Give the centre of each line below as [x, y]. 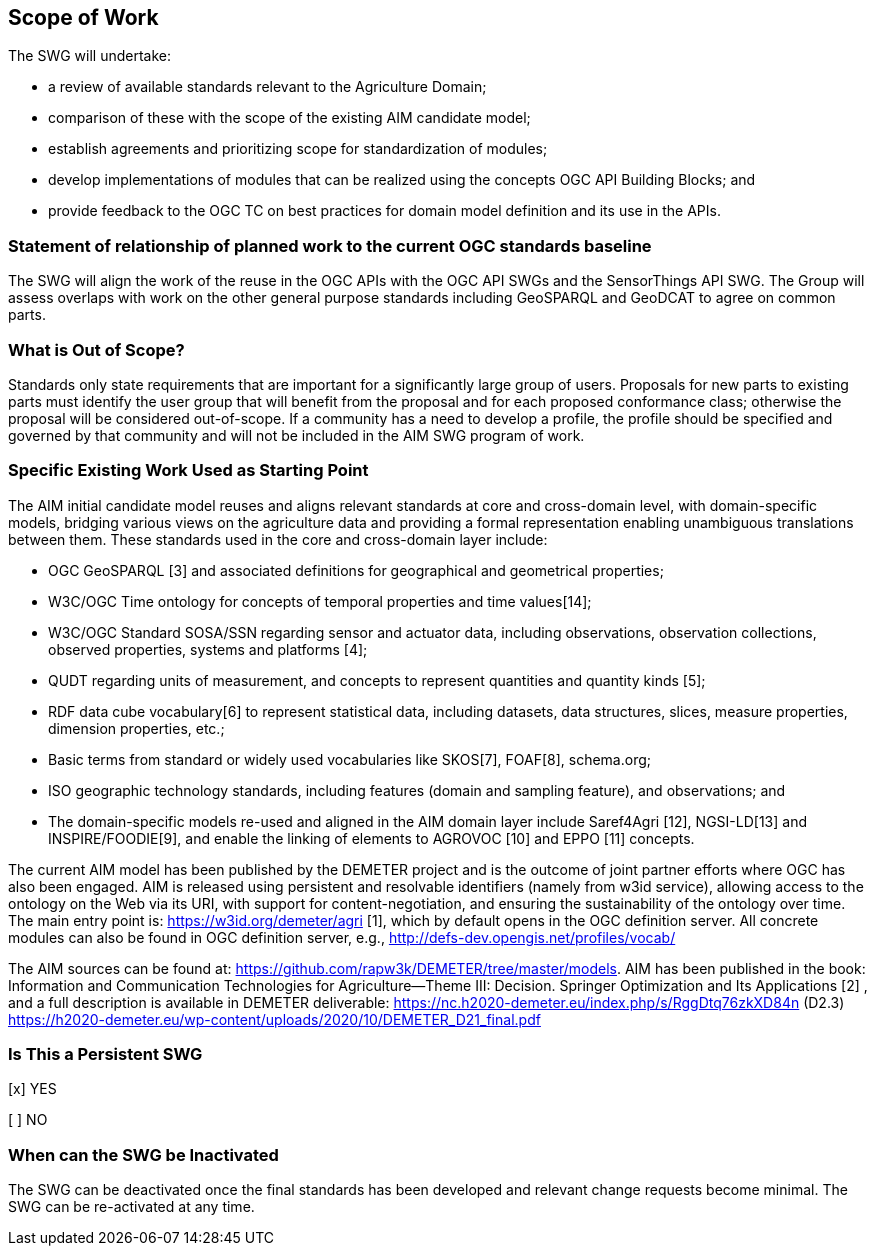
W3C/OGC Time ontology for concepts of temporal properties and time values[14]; [320, 601]
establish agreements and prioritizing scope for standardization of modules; [298, 149]
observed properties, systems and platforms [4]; [208, 649]
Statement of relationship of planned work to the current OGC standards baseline [330, 245]
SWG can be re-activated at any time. [131, 1207]
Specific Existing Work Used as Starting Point [188, 470]
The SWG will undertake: [89, 56]
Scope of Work [83, 17]
